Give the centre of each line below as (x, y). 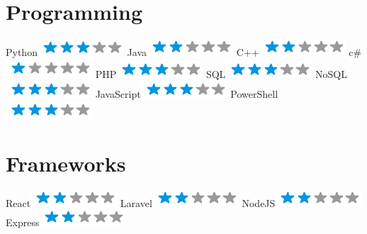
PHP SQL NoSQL (221, 73)
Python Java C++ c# (184, 52)
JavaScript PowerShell (187, 94)
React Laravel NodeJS (141, 202)
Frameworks (66, 163)
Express (23, 222)
